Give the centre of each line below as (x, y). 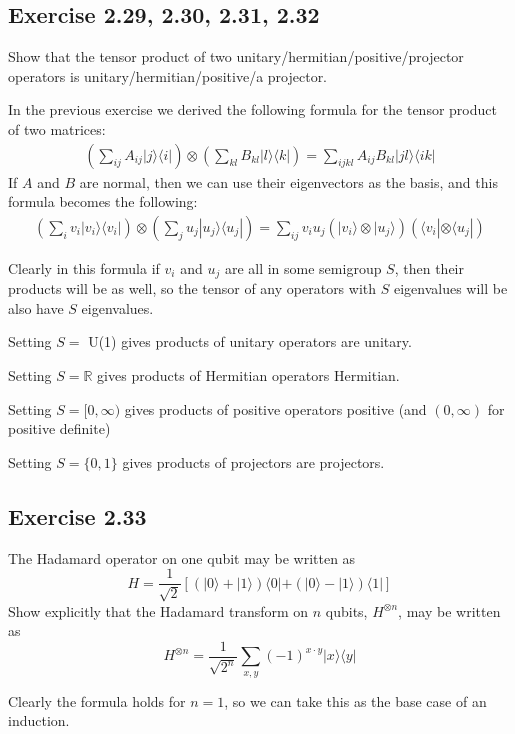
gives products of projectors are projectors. (253, 461)
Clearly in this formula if (84, 267)
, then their (429, 267)
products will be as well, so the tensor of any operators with (192, 288)
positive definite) (59, 428)
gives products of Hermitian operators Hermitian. (248, 375)
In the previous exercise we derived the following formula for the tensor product (252, 109)
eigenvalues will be (450, 288)
